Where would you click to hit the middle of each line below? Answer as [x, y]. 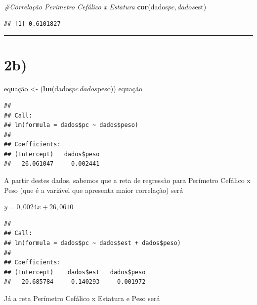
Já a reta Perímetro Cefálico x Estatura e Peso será [82, 298]
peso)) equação [120, 89]
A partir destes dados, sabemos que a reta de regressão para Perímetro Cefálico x [127, 180]
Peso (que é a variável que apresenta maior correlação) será [94, 190]
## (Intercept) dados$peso [52, 154]
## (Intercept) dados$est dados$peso [75, 272]
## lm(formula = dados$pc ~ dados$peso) [71, 125]
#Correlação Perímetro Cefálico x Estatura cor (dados [86, 6]
